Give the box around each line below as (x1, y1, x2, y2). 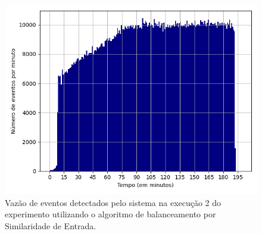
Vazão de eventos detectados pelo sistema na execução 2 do (5, 196, 222, 208)
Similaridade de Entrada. (5, 219, 96, 232)
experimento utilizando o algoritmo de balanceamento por (5, 208, 216, 220)
